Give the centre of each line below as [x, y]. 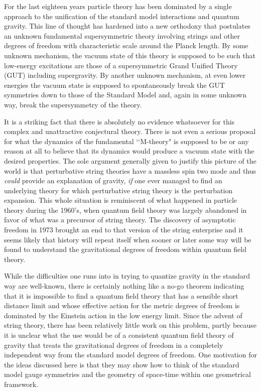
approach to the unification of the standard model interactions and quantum [122, 16]
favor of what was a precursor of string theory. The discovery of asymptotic [120, 220]
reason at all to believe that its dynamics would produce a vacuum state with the [129, 151]
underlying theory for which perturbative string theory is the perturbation [118, 190]
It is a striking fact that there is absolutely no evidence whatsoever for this [119, 121]
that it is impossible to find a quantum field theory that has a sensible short [121, 295]
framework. [21, 384]
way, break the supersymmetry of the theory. [73, 104]
